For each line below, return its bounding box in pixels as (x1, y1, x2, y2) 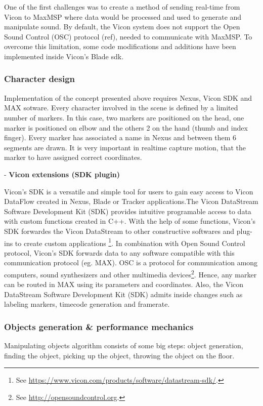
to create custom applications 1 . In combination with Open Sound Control (15, 236, 245, 248)
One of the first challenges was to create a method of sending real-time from (4, 2, 240, 12)
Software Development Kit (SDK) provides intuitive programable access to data (4, 206, 251, 216)
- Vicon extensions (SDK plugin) (4, 169, 120, 179)
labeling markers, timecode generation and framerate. (4, 299, 170, 309)
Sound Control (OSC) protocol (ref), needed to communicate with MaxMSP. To (4, 31, 252, 42)
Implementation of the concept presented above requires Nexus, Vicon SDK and (4, 92, 252, 103)
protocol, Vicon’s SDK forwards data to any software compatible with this (4, 247, 235, 258)
